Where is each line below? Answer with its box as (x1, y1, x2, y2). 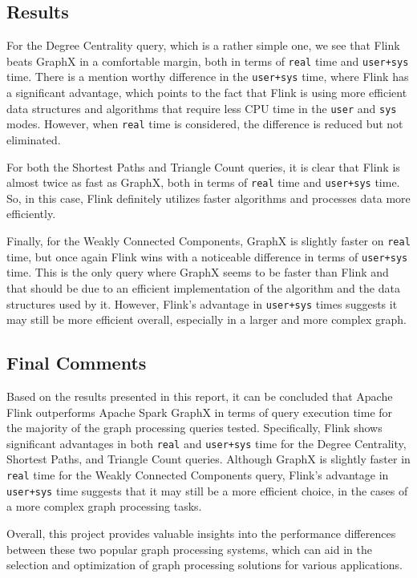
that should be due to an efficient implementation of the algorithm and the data (6, 279, 400, 296)
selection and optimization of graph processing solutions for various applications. (6, 556, 403, 573)
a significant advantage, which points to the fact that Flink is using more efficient (6, 84, 407, 101)
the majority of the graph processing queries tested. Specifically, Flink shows (6, 419, 383, 436)
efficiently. (6, 205, 56, 222)
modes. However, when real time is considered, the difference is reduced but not (6, 115, 403, 132)
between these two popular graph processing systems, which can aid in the (6, 540, 372, 557)
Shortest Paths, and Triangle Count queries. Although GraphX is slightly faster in (6, 451, 411, 467)
